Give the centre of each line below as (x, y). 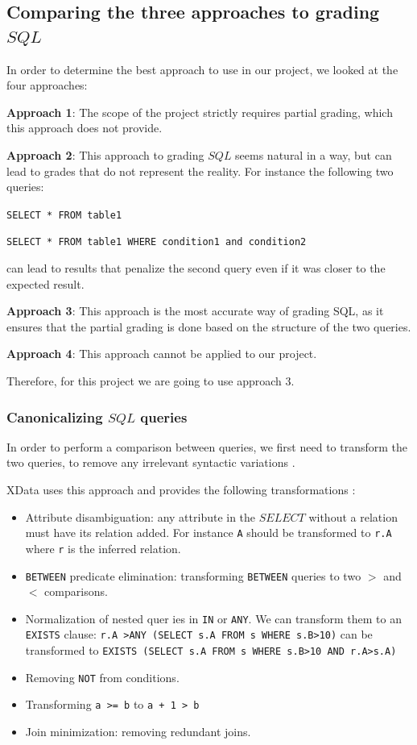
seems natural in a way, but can (314, 154)
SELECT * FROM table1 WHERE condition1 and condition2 (157, 242)
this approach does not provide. (85, 128)
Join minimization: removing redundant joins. (138, 732)
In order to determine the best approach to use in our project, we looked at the (202, 69)
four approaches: (47, 85)
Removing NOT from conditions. (102, 677)
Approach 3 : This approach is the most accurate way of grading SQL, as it (195, 311)
